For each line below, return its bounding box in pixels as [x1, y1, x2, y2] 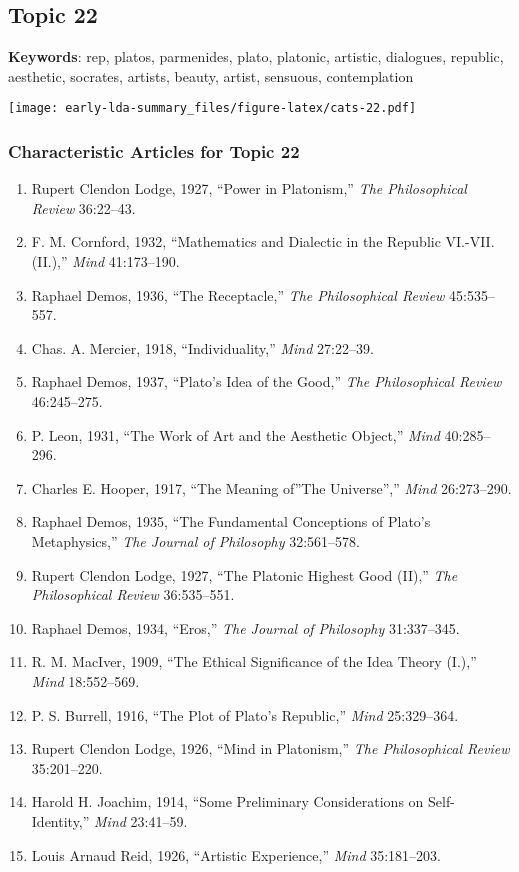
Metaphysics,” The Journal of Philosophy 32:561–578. [31, 530, 360, 551]
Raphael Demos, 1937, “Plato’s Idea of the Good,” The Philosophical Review [31, 371, 502, 392]
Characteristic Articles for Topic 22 [8, 138, 300, 163]
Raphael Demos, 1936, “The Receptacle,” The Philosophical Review [31, 284, 445, 305]
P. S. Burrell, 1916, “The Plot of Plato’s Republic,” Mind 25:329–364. [31, 704, 459, 725]
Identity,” [31, 810, 90, 831]
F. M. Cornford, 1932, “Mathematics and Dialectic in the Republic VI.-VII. [31, 231, 495, 252]
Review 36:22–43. [31, 197, 136, 218]
